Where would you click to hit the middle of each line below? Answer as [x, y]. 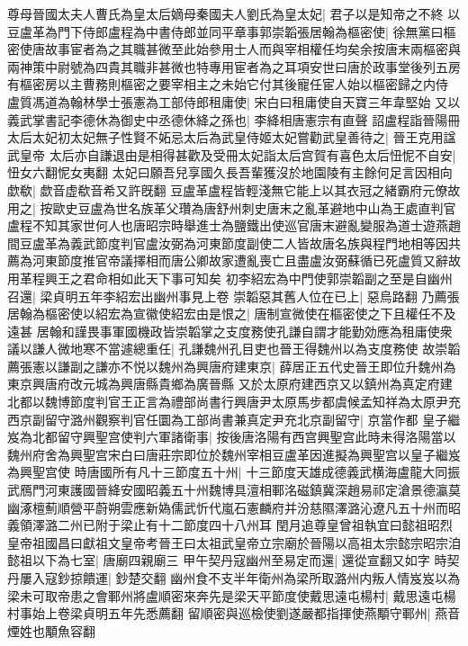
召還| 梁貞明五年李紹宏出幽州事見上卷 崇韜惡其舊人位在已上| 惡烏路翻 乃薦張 [234, 296]
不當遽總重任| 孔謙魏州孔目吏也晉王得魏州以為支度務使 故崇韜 [278, 349]
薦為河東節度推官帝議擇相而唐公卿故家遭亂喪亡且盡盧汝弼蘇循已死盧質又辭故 [234, 260]
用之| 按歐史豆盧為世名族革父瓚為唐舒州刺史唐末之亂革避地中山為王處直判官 [232, 207]
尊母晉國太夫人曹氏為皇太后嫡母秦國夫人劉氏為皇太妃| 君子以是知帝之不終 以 [234, 13]
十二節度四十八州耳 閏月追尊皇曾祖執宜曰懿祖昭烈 [305, 525]
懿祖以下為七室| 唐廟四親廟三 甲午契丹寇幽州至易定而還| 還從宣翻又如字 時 [227, 560]
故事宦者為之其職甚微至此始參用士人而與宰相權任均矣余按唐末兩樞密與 [252, 49]
